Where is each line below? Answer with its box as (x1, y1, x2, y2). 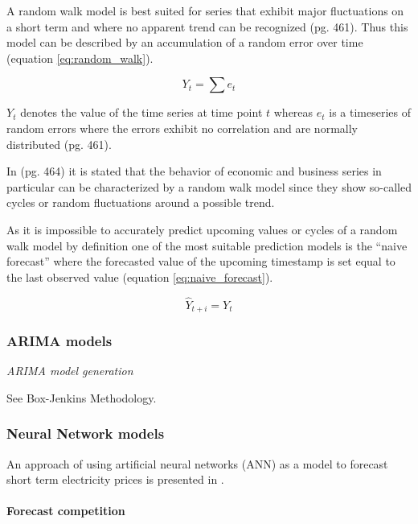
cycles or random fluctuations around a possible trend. (6, 194, 275, 211)
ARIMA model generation (6, 362, 133, 379)
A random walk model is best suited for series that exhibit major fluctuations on (6, 2, 404, 19)
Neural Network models (6, 423, 165, 444)
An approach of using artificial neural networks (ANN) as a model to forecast (6, 455, 388, 472)
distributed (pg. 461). (6, 135, 112, 152)
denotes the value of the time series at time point (20, 104, 263, 121)
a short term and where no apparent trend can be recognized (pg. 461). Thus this (6, 18, 408, 35)
